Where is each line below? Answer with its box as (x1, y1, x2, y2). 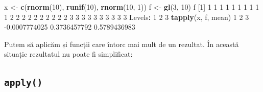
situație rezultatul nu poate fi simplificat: (4, 49, 133, 59)
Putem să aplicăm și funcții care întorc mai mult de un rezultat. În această (4, 38, 239, 49)
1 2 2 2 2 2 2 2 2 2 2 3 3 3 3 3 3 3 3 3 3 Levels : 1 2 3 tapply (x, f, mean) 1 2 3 (4, 11, 249, 22)
